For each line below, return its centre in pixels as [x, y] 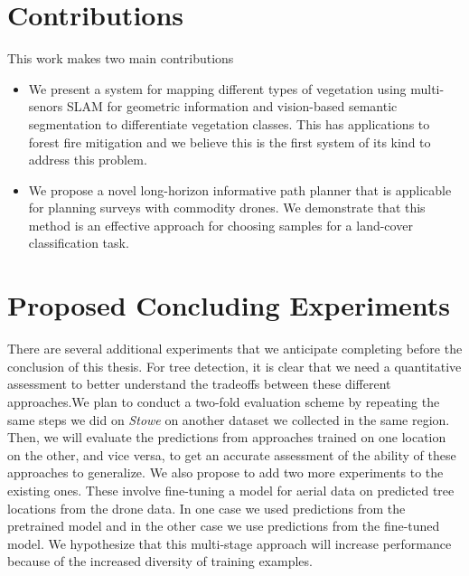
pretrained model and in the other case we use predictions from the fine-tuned [224, 526]
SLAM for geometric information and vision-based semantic [232, 106]
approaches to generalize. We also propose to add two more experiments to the [225, 472]
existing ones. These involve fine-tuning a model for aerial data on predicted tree [231, 490]
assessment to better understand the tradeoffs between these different [199, 384]
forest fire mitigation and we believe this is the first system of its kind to [230, 142]
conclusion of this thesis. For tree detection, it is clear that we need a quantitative [234, 366]
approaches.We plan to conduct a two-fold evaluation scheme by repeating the [224, 401]
